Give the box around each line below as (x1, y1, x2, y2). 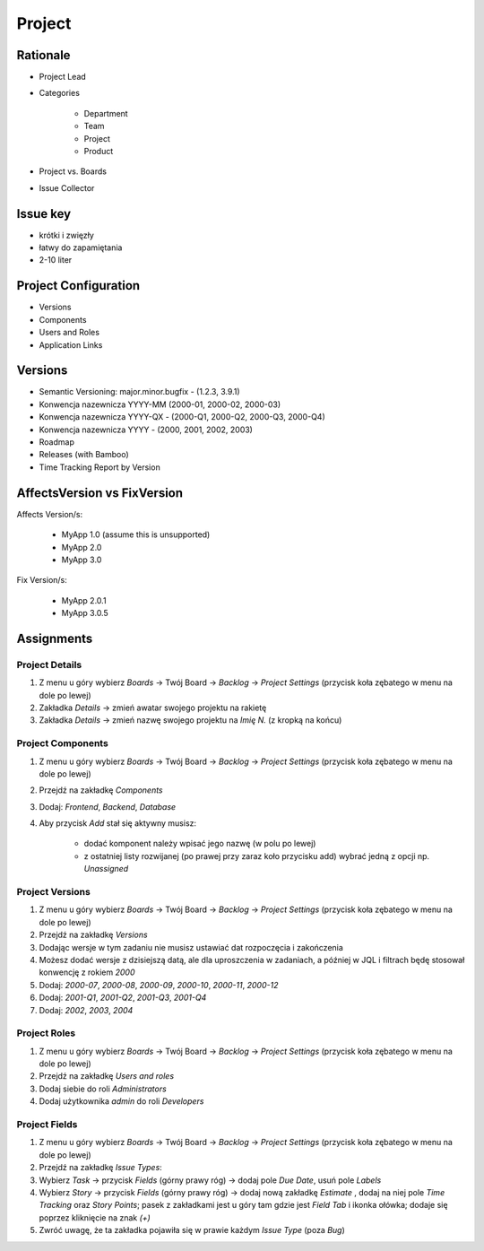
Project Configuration (16, 278, 141, 293)
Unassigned (83, 864, 129, 874)
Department (83, 108, 129, 118)
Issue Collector (39, 182, 95, 193)
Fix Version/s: (16, 575, 67, 586)
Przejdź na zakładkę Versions (39, 929, 148, 941)
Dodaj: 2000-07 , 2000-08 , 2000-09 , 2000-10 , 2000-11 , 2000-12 (39, 979, 279, 990)
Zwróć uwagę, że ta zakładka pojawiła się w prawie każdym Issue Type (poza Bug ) (39, 1225, 345, 1236)
